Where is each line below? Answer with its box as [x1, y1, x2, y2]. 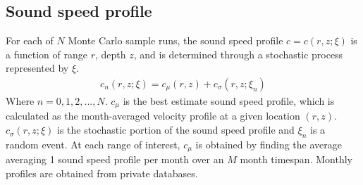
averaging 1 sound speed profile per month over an [6, 152, 224, 167]
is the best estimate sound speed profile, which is [123, 94, 335, 108]
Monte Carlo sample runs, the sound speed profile [68, 33, 283, 48]
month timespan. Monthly [240, 152, 352, 167]
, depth [94, 46, 126, 61]
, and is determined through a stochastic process [133, 46, 343, 61]
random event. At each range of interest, [6, 136, 180, 151]
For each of [6, 33, 54, 48]
